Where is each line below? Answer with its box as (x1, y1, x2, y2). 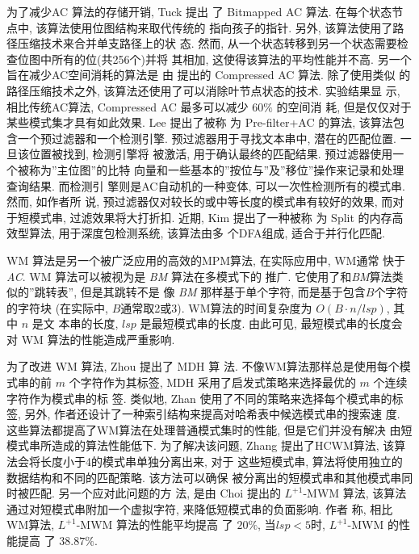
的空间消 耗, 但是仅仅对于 (276, 98, 412, 115)
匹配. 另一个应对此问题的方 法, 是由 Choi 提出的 (28, 485, 281, 502)
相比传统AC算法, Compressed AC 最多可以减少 (6, 98, 249, 115)
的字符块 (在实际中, (6, 299, 108, 316)
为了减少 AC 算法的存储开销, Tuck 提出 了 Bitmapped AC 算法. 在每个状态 (6, 3, 392, 19)
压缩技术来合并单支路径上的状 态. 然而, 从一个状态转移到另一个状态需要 (17, 35, 397, 52)
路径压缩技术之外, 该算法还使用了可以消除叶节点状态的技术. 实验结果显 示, (6, 82, 400, 99)
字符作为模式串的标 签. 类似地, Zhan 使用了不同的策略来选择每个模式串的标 (6, 389, 404, 406)
